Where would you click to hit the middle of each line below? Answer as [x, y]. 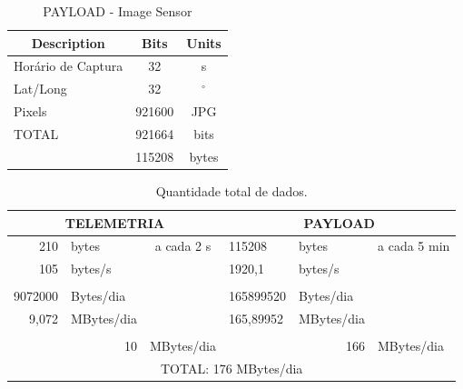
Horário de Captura [69, 66]
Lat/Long [40, 89]
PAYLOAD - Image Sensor [118, 11]
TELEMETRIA [115, 222]
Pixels [30, 111]
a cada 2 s [183, 246]
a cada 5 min [414, 246]
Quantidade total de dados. [231, 190]
